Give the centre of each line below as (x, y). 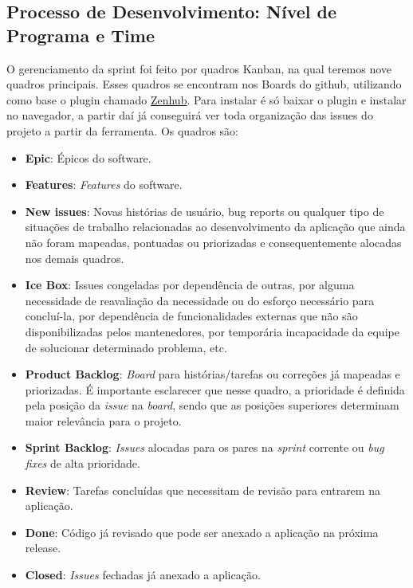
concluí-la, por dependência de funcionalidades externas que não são (191, 316)
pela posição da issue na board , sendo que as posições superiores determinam (212, 405)
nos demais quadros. (75, 258)
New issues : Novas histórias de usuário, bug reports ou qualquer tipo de (205, 211)
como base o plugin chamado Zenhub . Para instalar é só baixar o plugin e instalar (206, 99)
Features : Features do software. (104, 184)
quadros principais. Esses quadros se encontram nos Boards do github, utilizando (204, 84)
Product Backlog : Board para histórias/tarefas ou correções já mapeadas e (212, 374)
